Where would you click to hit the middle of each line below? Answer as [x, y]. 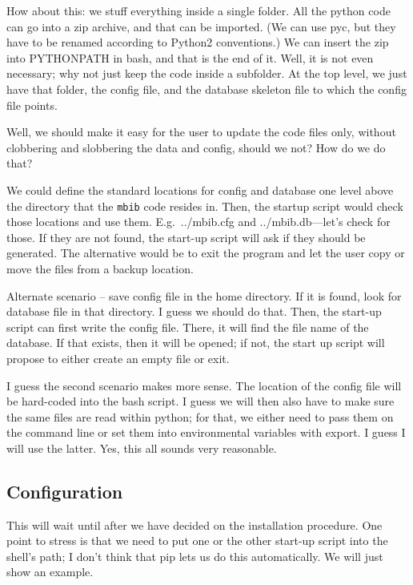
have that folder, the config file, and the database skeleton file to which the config [206, 89]
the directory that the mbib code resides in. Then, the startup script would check [205, 206]
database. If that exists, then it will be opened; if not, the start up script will [196, 343]
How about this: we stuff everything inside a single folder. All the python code [198, 10]
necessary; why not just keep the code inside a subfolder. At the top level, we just [207, 73]
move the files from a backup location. [100, 268]
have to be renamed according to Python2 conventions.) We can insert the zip [198, 42]
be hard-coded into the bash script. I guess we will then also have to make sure [200, 401]
